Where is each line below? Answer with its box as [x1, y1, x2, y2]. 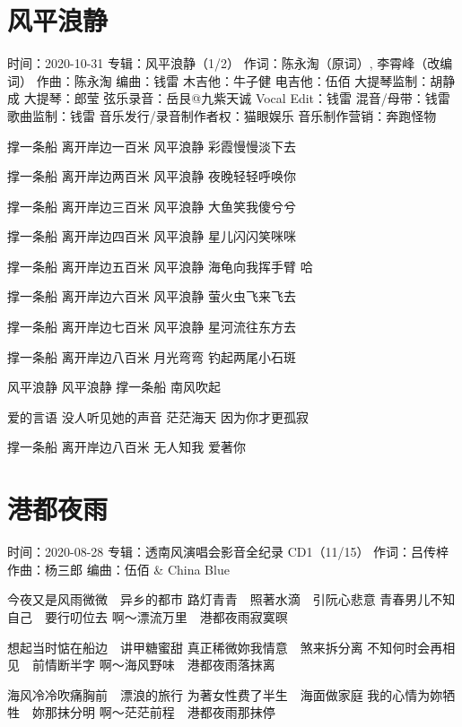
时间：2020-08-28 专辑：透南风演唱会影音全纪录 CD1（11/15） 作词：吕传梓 [7, 542, 449, 561]
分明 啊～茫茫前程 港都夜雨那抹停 [69, 703, 275, 722]
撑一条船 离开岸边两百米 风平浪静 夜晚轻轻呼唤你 [7, 167, 296, 186]
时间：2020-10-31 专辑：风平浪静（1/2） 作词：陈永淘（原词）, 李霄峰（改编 [7, 54, 453, 73]
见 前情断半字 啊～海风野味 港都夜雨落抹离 [7, 655, 275, 674]
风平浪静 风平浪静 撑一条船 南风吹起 [7, 377, 221, 396]
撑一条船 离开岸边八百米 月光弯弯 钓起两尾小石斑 [7, 347, 296, 366]
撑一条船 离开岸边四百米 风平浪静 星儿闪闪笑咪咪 [7, 227, 296, 246]
